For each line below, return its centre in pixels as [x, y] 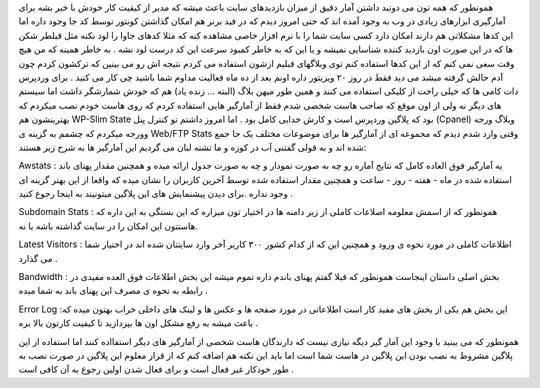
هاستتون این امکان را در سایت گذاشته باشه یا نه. [108, 226]
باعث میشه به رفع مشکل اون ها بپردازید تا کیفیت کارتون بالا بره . [138, 323]
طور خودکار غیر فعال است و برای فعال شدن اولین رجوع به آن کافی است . [156, 369]
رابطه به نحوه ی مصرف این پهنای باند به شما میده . [113, 291]
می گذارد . [38, 258]
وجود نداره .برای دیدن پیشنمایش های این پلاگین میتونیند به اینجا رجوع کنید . [156, 194]
